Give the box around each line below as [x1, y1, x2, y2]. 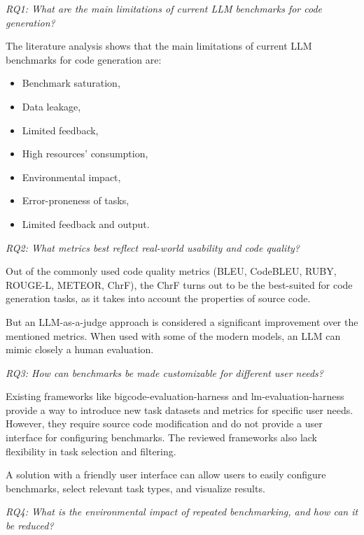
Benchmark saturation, [22, 76, 120, 90]
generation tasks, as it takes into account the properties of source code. [6, 291, 311, 306]
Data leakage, [22, 99, 81, 113]
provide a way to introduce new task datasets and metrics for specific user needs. [6, 402, 353, 417]
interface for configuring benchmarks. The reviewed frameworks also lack [6, 430, 317, 445]
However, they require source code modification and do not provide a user [6, 416, 323, 431]
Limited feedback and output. [22, 216, 150, 231]
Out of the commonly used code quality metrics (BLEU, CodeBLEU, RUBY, [6, 264, 337, 278]
